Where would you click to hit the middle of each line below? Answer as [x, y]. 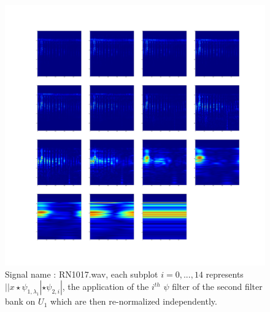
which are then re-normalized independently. [133, 301]
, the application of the [106, 287]
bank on [20, 301]
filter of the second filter [217, 287]
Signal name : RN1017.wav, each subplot [82, 274]
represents [225, 274]
